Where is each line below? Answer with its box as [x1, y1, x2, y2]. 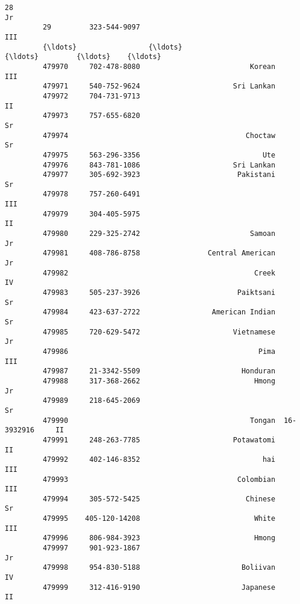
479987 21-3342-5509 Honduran [43, 367, 276, 376]
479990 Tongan [43, 416, 276, 425]
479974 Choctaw [43, 131, 276, 140]
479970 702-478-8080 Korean [43, 62, 276, 71]
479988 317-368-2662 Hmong [43, 376, 276, 385]
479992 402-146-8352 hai [43, 455, 276, 464]
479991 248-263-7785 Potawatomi [43, 435, 276, 444]
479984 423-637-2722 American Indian [43, 308, 276, 317]
